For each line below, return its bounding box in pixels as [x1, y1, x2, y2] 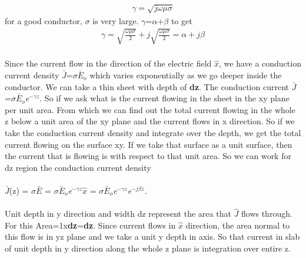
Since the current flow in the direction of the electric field [5, 57, 212, 70]
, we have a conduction [219, 57, 301, 70]
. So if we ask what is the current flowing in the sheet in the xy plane [39, 92, 290, 104]
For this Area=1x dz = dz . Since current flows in [5, 219, 176, 231]
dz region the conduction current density [5, 161, 151, 173]
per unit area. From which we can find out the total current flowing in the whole [5, 103, 295, 115]
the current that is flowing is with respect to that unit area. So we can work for [5, 150, 291, 162]
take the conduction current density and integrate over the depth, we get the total [5, 126, 301, 138]
